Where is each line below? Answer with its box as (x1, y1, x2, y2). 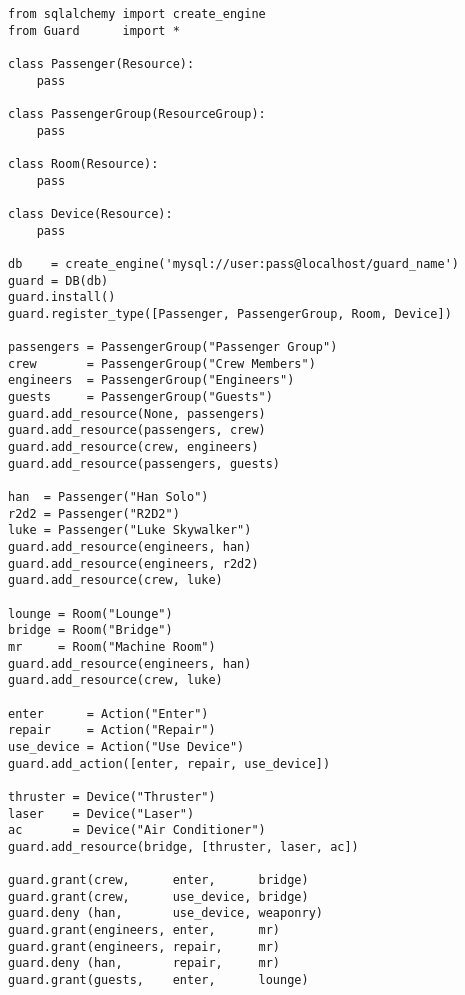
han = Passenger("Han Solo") (8, 490, 209, 505)
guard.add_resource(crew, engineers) (8, 440, 259, 455)
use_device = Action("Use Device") (8, 739, 245, 754)
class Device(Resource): (8, 206, 173, 221)
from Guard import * (8, 23, 180, 38)
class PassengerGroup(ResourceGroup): (8, 106, 266, 121)
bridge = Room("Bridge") (8, 623, 173, 638)
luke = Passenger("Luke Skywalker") (8, 523, 252, 538)
